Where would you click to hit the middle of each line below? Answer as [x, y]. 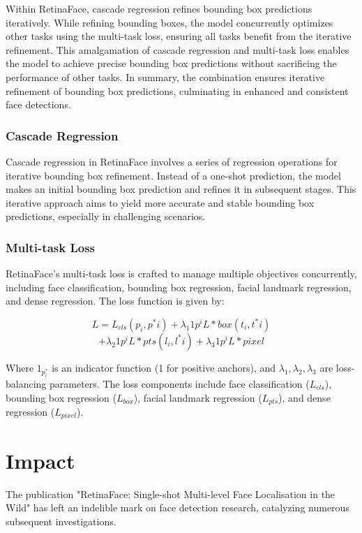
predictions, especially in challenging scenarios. [106, 216]
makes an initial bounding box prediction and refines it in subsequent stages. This [181, 189]
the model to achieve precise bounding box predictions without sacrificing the [171, 63]
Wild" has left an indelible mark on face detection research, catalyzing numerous [178, 508]
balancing [26, 383]
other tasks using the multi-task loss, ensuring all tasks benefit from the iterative [179, 36]
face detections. [38, 104]
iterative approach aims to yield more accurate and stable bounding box [160, 202]
